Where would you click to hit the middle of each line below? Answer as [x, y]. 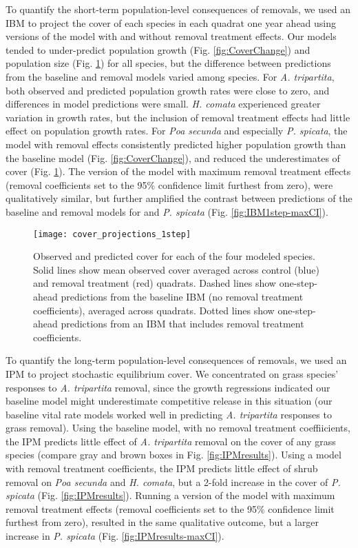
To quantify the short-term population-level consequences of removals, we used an [178, 9]
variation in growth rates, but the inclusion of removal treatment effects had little [178, 117]
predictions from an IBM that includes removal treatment [182, 324]
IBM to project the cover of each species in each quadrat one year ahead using [171, 22]
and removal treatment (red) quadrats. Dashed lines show [155, 283]
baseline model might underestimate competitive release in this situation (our [169, 401]
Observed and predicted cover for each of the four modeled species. [174, 256]
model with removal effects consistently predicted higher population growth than [176, 144]
